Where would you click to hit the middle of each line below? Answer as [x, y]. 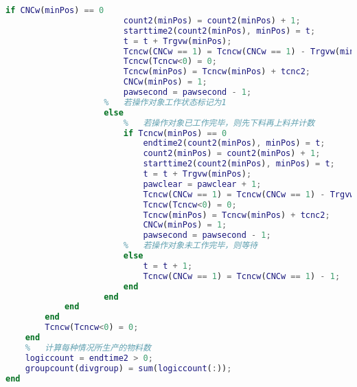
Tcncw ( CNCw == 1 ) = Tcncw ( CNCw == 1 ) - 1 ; [242, 276]
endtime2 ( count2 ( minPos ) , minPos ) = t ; [234, 143]
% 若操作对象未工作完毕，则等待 [190, 246]
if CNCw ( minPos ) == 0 [55, 10]
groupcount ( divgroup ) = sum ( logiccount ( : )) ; [128, 368]
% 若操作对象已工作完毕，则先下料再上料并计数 [219, 123]
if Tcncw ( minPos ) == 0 [175, 133]
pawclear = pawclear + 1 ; [202, 184]
